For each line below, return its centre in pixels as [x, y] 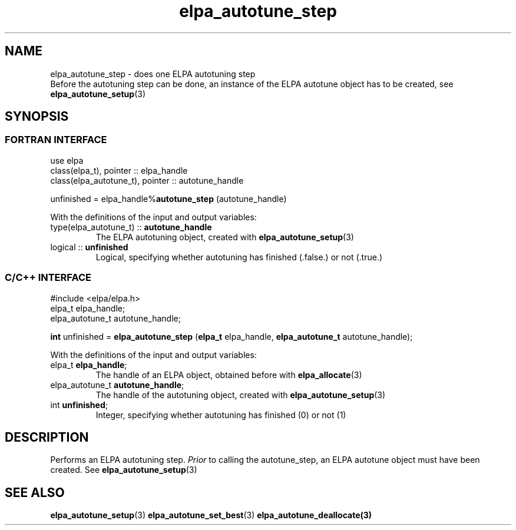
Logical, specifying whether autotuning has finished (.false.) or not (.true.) [239, 257]
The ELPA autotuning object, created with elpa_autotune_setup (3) [225, 237]
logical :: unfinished [89, 247]
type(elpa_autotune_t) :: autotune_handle [131, 227]
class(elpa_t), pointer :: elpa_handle [119, 170]
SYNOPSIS [37, 117]
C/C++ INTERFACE [48, 278]
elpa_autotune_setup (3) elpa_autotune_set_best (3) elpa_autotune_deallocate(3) [211, 515]
